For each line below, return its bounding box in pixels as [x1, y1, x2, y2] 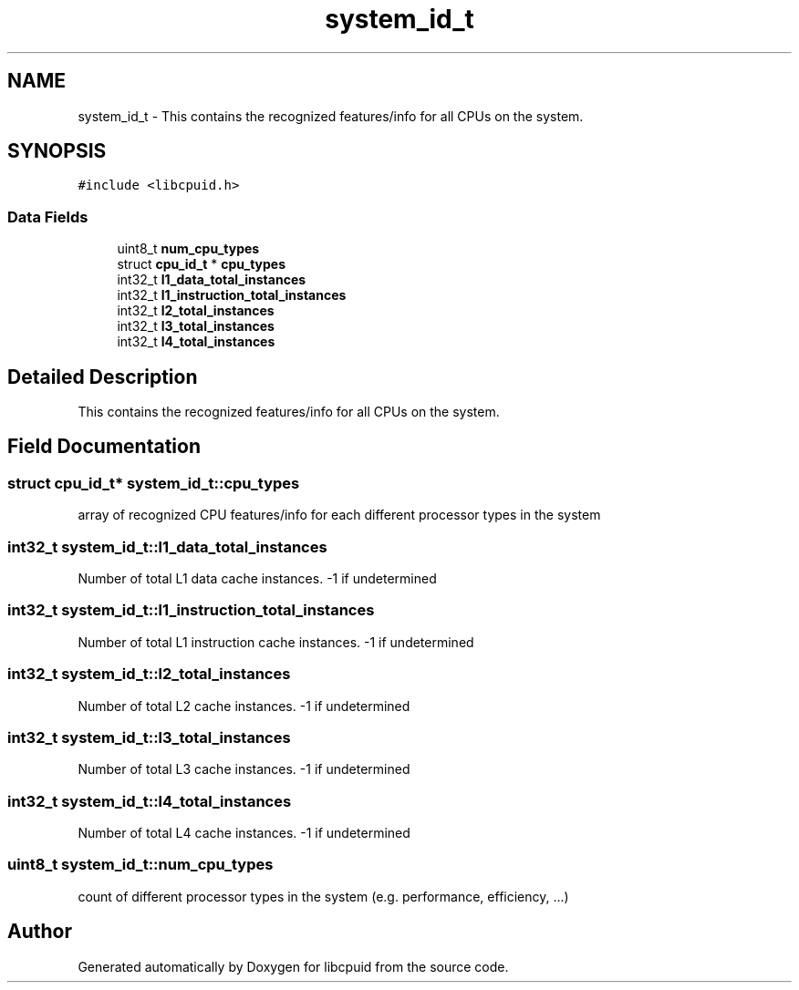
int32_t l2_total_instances [117, 303, 275, 319]
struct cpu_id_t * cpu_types [117, 256, 286, 273]
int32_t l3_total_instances [117, 318, 275, 335]
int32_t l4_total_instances [117, 334, 275, 350]
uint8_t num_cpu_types [117, 241, 260, 257]
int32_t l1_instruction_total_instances [117, 287, 347, 304]
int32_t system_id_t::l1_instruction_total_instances [7, 601, 375, 620]
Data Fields [7, 207, 88, 226]
